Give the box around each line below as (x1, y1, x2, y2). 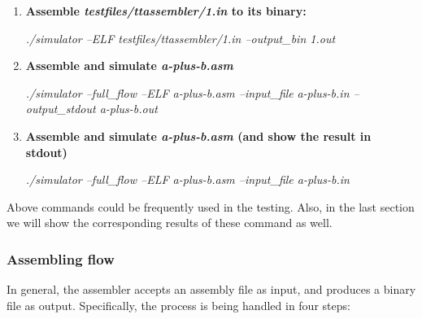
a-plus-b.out (99, 100, 158, 117)
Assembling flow (7, 248, 115, 269)
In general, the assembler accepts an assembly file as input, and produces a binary (7, 281, 416, 298)
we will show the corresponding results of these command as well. (7, 214, 333, 231)
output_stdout (25, 100, 96, 117)
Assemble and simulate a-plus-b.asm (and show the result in (25, 127, 372, 144)
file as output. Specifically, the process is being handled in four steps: (7, 296, 350, 313)
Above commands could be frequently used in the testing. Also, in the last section (7, 198, 415, 215)
